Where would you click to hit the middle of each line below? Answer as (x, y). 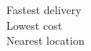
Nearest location (45, 40)
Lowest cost (35, 25)
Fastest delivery (44, 9)
